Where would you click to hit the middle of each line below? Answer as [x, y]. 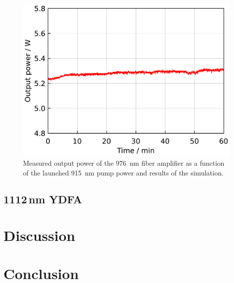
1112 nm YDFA [43, 199]
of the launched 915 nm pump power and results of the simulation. [123, 172]
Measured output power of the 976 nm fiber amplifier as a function [124, 163]
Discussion [39, 235]
